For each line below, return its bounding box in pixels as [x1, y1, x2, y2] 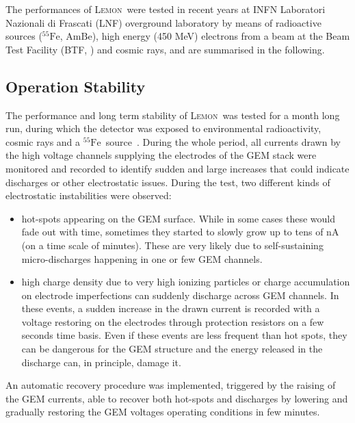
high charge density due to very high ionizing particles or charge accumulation [21, 274, 350, 289]
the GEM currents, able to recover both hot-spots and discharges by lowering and [5, 391, 348, 405]
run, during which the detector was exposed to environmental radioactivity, [5, 121, 321, 136]
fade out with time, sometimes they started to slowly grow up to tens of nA [21, 225, 339, 239]
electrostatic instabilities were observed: [5, 188, 172, 203]
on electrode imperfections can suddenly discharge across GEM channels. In [21, 287, 339, 302]
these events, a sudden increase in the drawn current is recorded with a [21, 301, 320, 316]
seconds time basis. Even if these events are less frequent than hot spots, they [21, 328, 347, 342]
